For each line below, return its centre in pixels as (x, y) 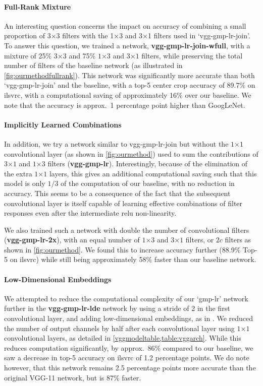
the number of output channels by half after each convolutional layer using (119, 328)
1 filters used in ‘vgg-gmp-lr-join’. (199, 36)
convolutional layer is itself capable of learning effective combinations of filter (123, 203)
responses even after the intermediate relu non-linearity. (90, 213)
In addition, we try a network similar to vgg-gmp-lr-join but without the (116, 143)
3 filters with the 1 (85, 36)
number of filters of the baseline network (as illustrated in (93, 65)
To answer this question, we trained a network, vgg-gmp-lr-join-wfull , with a (127, 45)
